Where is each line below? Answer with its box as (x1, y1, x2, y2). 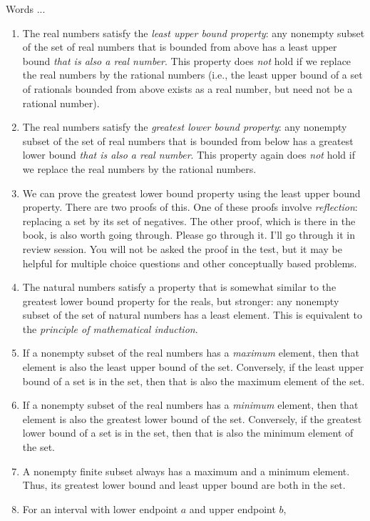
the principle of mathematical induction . (22, 321, 198, 336)
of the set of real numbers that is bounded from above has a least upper (22, 39, 337, 54)
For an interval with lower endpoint (22, 501, 178, 516)
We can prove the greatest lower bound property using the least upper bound (22, 185, 361, 200)
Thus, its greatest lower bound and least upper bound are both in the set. (22, 477, 346, 492)
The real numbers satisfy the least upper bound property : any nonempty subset (22, 25, 365, 40)
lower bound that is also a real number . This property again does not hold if (22, 147, 355, 162)
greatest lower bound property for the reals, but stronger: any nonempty (22, 293, 339, 308)
